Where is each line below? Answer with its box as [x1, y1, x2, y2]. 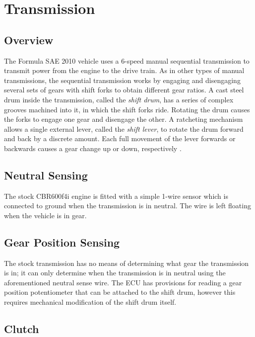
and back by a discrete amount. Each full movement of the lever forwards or [4, 133, 236, 144]
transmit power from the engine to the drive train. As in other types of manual [4, 65, 245, 76]
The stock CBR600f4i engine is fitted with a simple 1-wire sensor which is [4, 190, 228, 201]
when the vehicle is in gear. [4, 210, 87, 220]
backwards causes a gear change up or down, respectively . [4, 143, 182, 153]
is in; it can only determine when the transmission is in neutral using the [4, 267, 226, 278]
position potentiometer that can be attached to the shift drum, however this [4, 287, 236, 297]
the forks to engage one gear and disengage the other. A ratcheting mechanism [4, 114, 243, 124]
